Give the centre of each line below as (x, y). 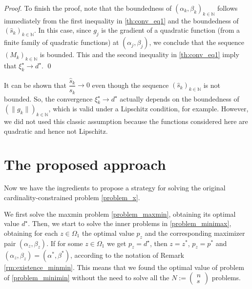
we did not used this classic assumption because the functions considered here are (126, 121)
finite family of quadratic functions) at (62, 42)
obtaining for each (31, 233)
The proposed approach (85, 164)
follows (228, 8)
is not (212, 85)
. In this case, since (63, 30)
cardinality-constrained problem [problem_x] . (72, 197)
